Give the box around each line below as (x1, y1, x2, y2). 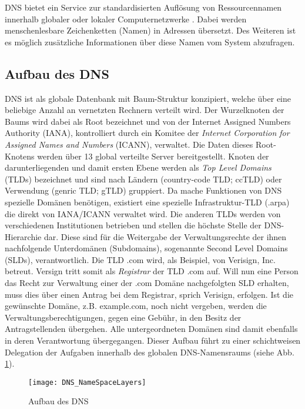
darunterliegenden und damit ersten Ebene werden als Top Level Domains (5, 161, 272, 174)
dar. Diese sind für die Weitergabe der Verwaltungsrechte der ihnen (43, 230, 287, 242)
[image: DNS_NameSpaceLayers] (28, 378, 146, 387)
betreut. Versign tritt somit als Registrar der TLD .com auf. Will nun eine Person (5, 265, 299, 277)
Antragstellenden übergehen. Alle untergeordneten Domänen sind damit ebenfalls (5, 322, 298, 335)
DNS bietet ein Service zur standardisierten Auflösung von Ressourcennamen (5, 1, 282, 13)
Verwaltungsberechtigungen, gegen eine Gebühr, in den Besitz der (5, 311, 242, 323)
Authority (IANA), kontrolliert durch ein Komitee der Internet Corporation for (5, 127, 290, 139)
